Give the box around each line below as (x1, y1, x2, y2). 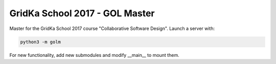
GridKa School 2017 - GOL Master (9, 8, 155, 19)
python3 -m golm (20, 39, 61, 45)
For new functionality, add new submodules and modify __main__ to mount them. (9, 52, 179, 58)
